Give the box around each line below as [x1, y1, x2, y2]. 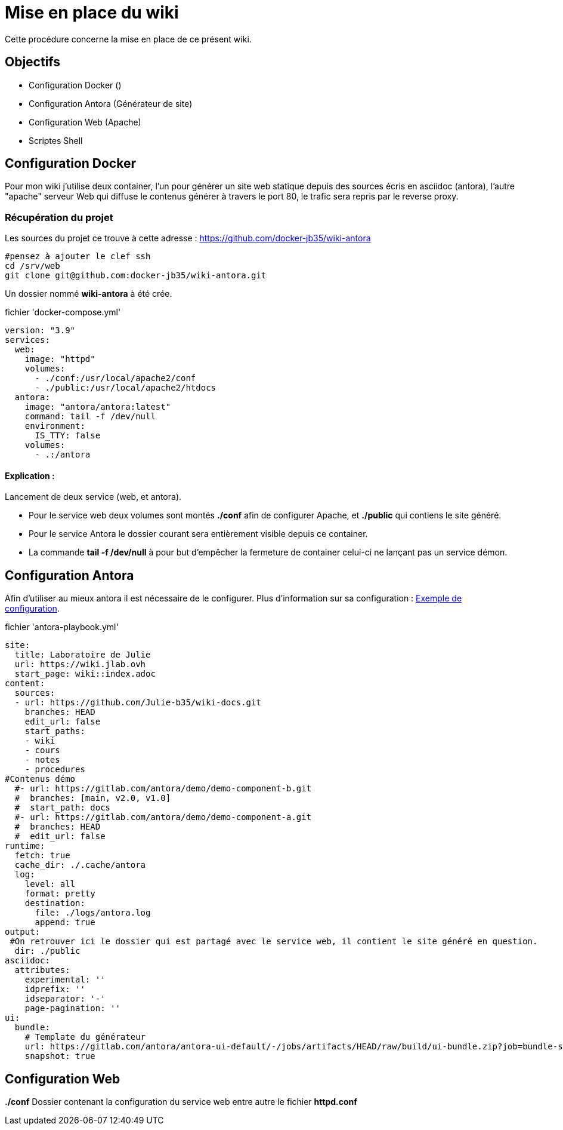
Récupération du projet [5, 211, 113, 223]
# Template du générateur [24, 1032, 146, 1042]
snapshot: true [24, 1051, 95, 1061]
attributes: [14, 965, 70, 975]
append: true [35, 917, 95, 928]
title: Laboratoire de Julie [14, 650, 151, 660]
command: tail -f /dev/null [24, 412, 156, 422]
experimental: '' [24, 975, 106, 985]
